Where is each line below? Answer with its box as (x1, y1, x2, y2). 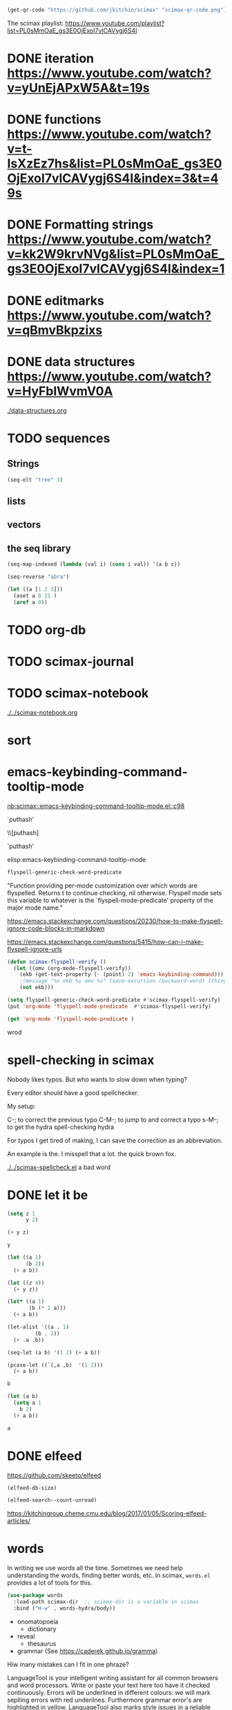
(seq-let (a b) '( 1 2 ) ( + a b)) (7, 1349, 100, 1356)
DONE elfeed (7, 1448, 82, 1464)
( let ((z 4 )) (7, 1279, 45, 1286)
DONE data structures (7, 354, 135, 370)
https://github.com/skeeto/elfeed (7, 1471, 101, 1479)
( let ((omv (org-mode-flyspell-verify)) (13, 964, 131, 972)
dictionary (27, 1624, 57, 1633)
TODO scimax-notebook (7, 685, 149, 701)
